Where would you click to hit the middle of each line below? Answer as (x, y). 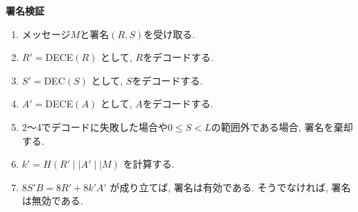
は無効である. (52, 201)
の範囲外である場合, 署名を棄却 (282, 126)
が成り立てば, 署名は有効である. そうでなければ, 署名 (230, 187)
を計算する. (149, 164)
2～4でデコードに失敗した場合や (95, 126)
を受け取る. (169, 34)
